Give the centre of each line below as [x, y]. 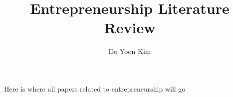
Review [130, 27]
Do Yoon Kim [130, 51]
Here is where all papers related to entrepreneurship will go [95, 88]
